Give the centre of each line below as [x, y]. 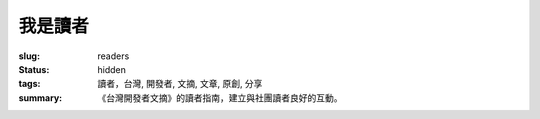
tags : [29, 84]
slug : [29, 56]
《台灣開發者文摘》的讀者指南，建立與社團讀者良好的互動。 [220, 97]
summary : [40, 97]
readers [113, 56]
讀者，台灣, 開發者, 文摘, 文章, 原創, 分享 [180, 84]
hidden [112, 69]
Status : [34, 69]
